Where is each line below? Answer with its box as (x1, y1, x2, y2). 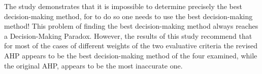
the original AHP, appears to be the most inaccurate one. (4, 60, 183, 70)
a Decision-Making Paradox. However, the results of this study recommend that (4, 30, 252, 41)
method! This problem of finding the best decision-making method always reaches (4, 21, 258, 31)
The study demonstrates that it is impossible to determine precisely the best (4, 1, 242, 11)
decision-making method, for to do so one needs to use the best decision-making (4, 11, 253, 21)
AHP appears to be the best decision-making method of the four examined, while (4, 50, 257, 60)
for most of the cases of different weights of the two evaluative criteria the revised (4, 40, 258, 51)
